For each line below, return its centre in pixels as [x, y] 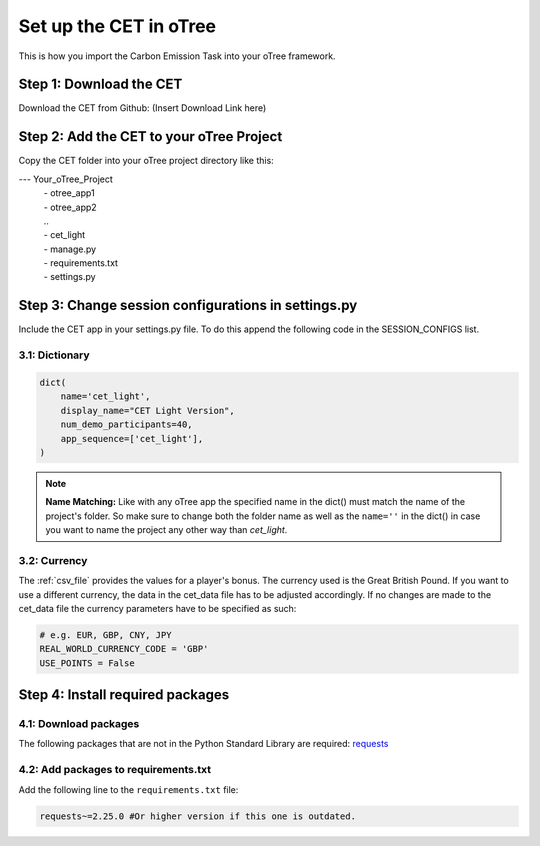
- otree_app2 [70, 207]
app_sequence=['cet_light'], [132, 438]
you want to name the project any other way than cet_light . [166, 530]
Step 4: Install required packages [124, 695]
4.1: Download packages [79, 724]
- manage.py [70, 249]
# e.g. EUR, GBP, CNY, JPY [105, 634]
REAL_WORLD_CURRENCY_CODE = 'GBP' [124, 649]
